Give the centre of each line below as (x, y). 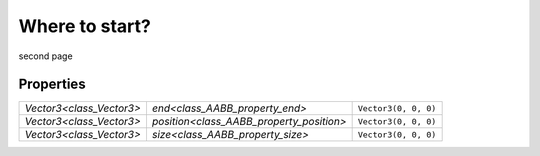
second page (46, 56)
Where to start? (85, 26)
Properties (52, 84)
